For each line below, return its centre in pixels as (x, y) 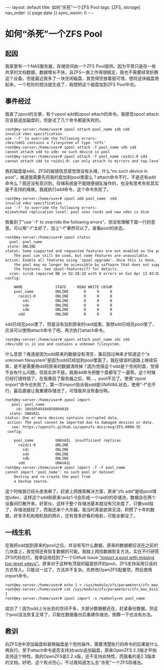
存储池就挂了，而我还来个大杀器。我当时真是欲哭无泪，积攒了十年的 (82, 509)
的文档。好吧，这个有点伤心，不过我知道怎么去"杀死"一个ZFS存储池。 (75, 662)
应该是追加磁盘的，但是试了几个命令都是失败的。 (54, 120)
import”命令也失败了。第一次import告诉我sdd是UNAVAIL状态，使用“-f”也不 (81, 385)
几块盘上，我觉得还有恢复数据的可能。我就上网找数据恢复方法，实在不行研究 (82, 551)
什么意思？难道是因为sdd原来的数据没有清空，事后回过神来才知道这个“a (77, 354)
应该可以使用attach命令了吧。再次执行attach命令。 (56, 330)
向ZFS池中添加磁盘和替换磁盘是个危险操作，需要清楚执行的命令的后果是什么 (82, 644)
